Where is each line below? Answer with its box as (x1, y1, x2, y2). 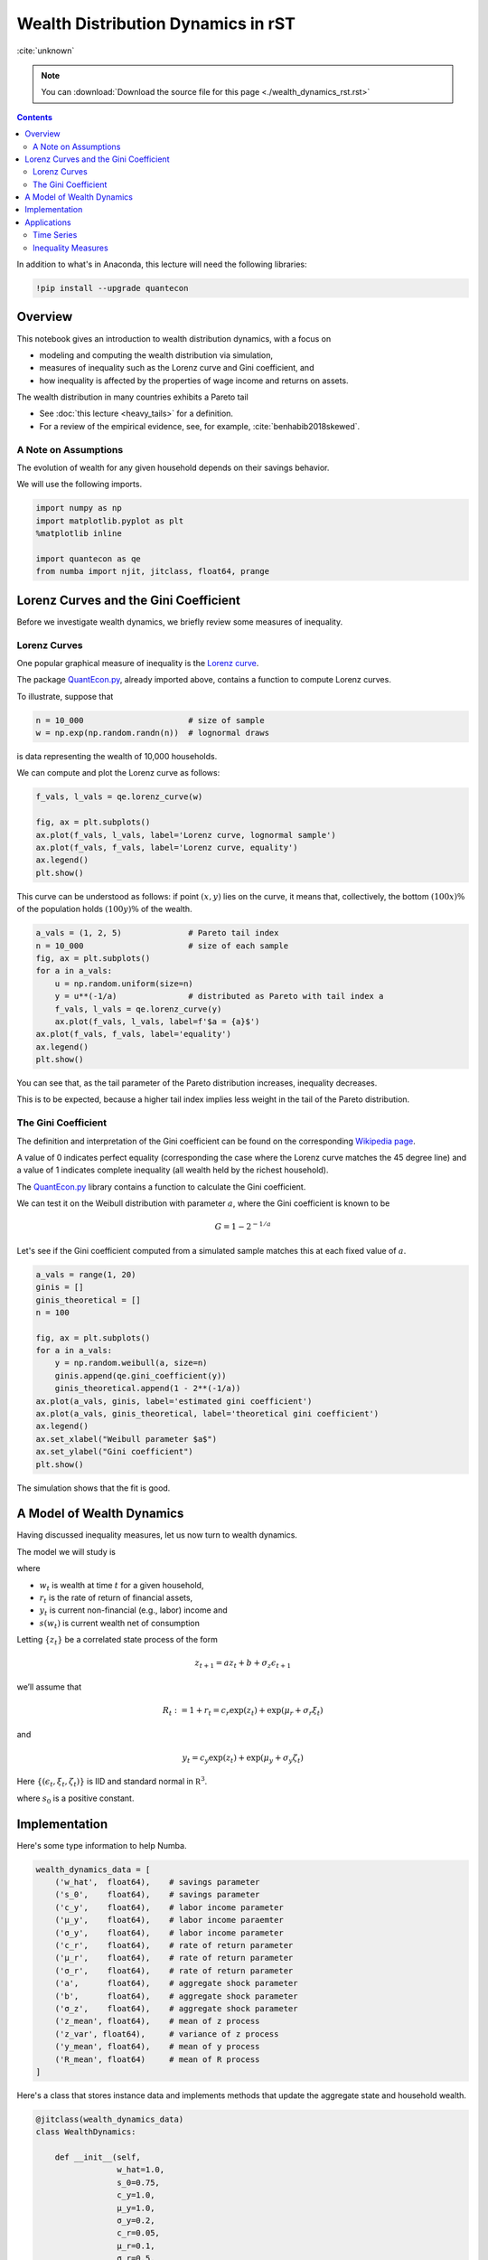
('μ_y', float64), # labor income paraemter (54, 1915, 284, 1926)
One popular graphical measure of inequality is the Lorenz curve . (16, 657, 259, 668)
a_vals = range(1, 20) (35, 1269, 136, 1279)
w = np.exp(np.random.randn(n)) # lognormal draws (35, 728, 270, 739)
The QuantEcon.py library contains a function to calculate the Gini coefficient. (16, 1181, 306, 1192)
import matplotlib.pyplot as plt (35, 515, 184, 526)
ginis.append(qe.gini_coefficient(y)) (54, 1370, 227, 1380)
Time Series (33, 230, 78, 240)
